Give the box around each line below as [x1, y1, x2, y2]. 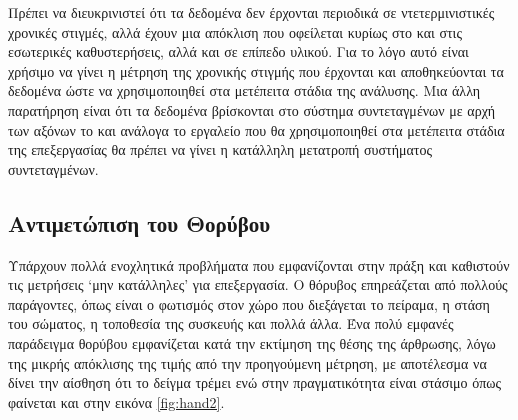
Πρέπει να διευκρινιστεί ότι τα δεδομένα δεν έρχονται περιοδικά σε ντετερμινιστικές [8, 2, 495, 22]
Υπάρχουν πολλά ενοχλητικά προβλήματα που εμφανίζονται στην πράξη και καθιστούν [8, 254, 510, 275]
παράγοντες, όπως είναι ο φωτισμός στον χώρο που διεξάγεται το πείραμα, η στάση [8, 293, 490, 314]
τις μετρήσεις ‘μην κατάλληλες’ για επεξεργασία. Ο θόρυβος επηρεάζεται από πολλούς [8, 274, 508, 295]
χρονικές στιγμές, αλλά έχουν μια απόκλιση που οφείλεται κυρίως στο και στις [8, 21, 462, 42]
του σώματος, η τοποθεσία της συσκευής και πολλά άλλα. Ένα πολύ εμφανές [8, 313, 454, 334]
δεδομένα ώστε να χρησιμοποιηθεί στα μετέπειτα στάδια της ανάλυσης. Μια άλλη [8, 80, 481, 101]
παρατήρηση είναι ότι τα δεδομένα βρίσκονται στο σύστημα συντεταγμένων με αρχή [8, 99, 496, 120]
